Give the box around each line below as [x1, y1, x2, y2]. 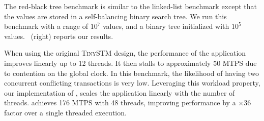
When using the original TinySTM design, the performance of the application [4, 48, 246, 58]
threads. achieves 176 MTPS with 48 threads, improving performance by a [4, 97, 236, 108]
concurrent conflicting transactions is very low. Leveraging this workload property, [4, 77, 260, 88]
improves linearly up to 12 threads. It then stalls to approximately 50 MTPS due [4, 57, 257, 68]
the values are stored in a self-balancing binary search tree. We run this [4, 11, 227, 21]
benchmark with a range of [4, 21, 88, 31]
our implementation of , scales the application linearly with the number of [4, 87, 235, 98]
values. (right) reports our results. [4, 30, 113, 41]
